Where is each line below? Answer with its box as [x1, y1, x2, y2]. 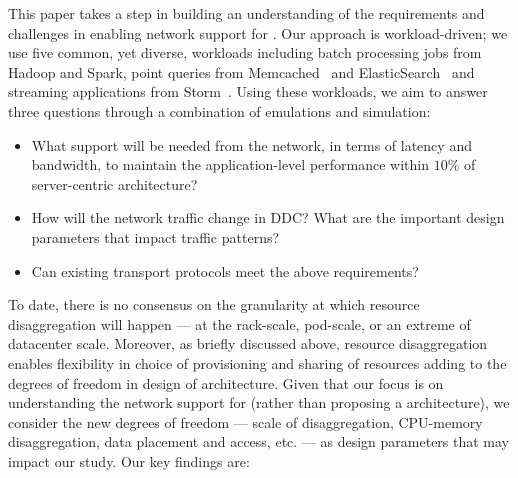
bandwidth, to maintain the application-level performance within [31, 154, 429, 175]
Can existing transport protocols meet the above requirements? [31, 260, 419, 281]
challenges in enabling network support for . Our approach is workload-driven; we [8, 22, 508, 43]
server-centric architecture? [31, 173, 198, 194]
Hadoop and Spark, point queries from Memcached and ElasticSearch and [8, 61, 475, 82]
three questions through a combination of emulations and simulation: [8, 100, 431, 121]
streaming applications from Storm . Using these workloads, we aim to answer [8, 81, 488, 102]
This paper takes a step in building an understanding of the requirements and [8, 3, 485, 23]
